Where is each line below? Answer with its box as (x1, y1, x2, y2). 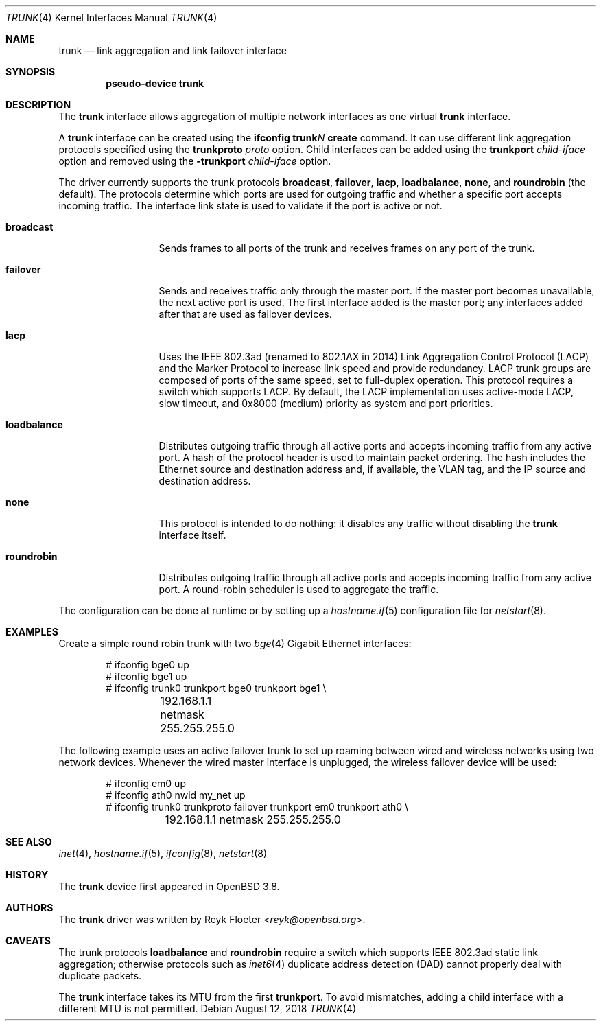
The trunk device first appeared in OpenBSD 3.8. (58, 881, 280, 892)
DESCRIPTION (5, 99, 71, 110)
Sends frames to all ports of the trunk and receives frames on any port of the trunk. (158, 242, 535, 254)
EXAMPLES (5, 626, 58, 638)
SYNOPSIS (5, 66, 56, 78)
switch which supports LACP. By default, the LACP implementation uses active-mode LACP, (158, 386, 574, 397)
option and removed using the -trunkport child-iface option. (58, 155, 331, 167)
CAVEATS (5, 935, 51, 946)
